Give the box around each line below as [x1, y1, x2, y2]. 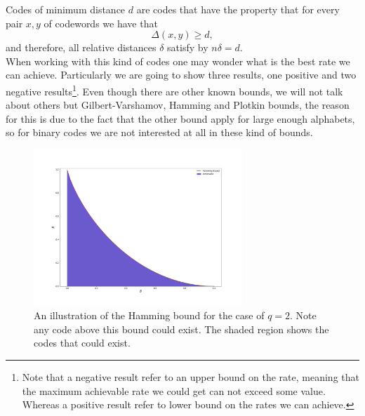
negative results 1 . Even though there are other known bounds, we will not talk [6, 81, 343, 98]
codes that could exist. [34, 335, 131, 350]
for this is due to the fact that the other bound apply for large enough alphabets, [6, 111, 355, 126]
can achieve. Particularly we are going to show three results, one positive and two [6, 67, 357, 82]
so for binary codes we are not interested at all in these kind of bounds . [6, 125, 313, 140]
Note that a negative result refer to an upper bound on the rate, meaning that [22, 369, 359, 384]
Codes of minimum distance [6, 2, 126, 16]
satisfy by [167, 40, 208, 55]
